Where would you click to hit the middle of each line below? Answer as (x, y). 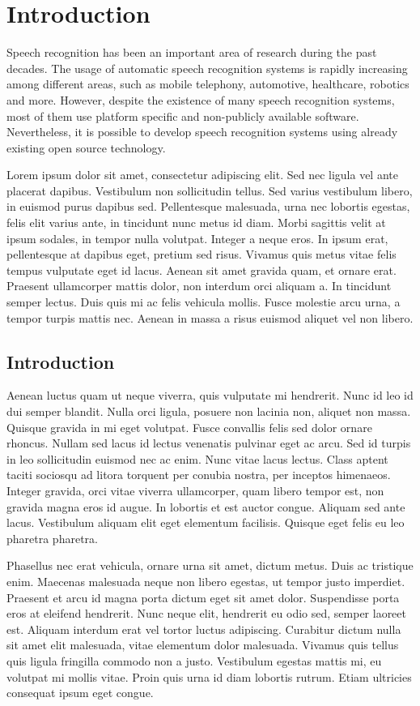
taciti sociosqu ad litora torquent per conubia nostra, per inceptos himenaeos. (199, 475)
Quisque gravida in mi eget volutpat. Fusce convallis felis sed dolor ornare (189, 427)
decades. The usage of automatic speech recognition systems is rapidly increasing (207, 68)
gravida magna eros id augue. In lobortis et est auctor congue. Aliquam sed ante (206, 506)
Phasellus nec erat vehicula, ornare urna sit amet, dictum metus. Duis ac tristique (210, 565)
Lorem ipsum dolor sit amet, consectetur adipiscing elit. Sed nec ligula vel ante (202, 175)
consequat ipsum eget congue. (80, 693)
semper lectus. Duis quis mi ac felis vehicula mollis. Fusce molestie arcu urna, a (204, 302)
